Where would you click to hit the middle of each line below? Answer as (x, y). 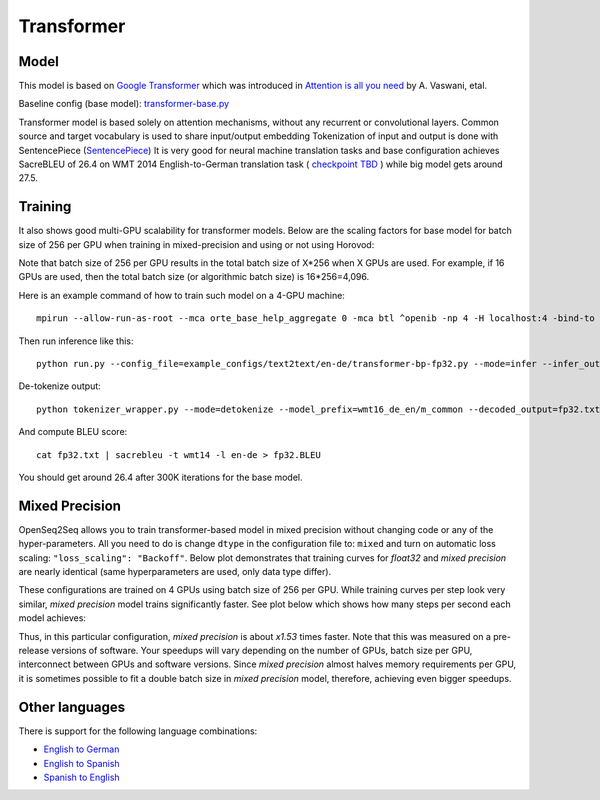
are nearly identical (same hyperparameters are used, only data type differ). (175, 572)
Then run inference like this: (76, 341)
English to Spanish (81, 763)
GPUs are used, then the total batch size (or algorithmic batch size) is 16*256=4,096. (194, 277)
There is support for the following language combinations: (138, 731)
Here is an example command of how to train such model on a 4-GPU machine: (181, 295)
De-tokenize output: (60, 386)
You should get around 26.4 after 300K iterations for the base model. (160, 477)
